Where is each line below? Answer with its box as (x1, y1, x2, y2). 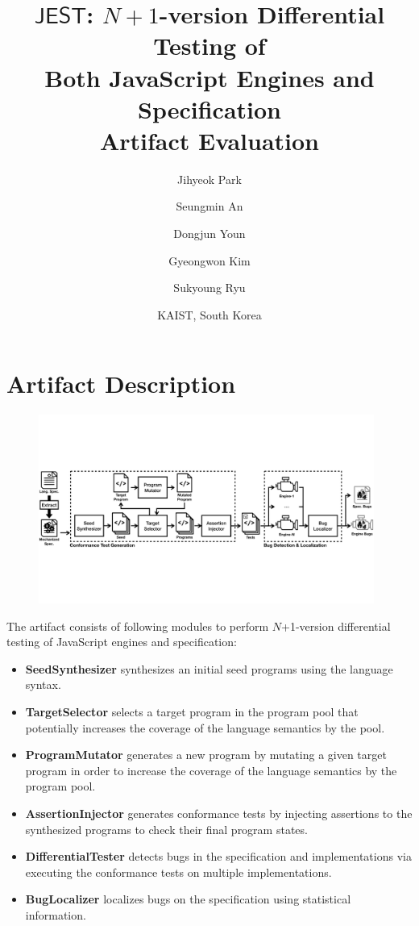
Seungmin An (176, 198, 243, 215)
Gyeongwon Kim (168, 252, 251, 269)
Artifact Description (6, 367, 236, 400)
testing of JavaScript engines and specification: (6, 633, 237, 650)
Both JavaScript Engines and (44, 60, 375, 94)
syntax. (25, 676, 61, 693)
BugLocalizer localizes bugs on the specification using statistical (25, 891, 351, 907)
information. (25, 907, 86, 923)
